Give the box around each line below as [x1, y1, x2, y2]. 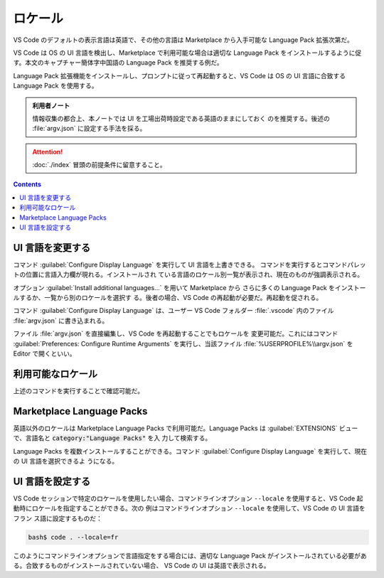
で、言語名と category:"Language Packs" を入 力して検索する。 [13, 434, 212, 442]
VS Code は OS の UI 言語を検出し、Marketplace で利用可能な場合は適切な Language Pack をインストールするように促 [13, 48, 362, 57]
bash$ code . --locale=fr [28, 533, 119, 541]
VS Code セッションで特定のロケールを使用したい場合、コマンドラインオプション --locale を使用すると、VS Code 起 [13, 494, 363, 503]
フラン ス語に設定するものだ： [13, 514, 102, 523]
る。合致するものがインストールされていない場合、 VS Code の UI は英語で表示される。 [13, 562, 270, 570]
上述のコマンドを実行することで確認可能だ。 [13, 386, 144, 395]
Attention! [32, 147, 63, 156]
